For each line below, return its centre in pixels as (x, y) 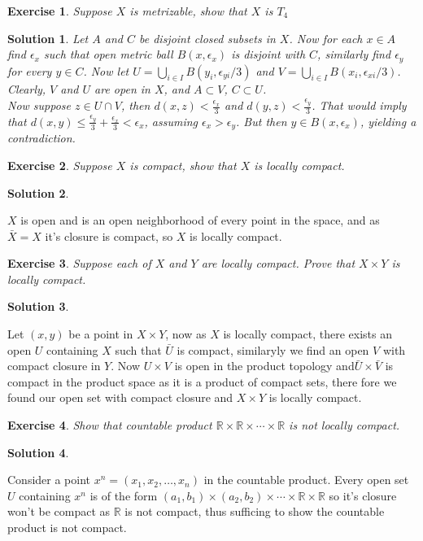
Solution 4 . (38, 452)
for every (30, 70)
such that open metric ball (108, 54)
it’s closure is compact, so (109, 236)
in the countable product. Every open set (306, 480)
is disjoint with (268, 54)
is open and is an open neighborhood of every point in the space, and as (200, 220)
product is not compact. (67, 527)
